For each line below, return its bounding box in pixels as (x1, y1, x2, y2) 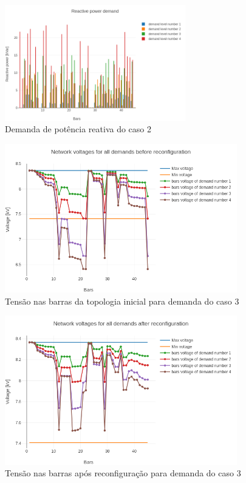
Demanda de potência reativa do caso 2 (5, 123, 152, 135)
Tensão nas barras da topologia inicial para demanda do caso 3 (5, 294, 239, 307)
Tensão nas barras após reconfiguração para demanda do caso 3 (5, 467, 241, 479)
